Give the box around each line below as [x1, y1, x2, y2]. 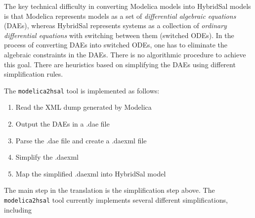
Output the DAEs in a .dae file [15, 119, 110, 129]
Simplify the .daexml [15, 152, 79, 162]
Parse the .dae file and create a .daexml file [15, 135, 147, 145]
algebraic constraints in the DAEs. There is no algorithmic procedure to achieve [4, 49, 246, 59]
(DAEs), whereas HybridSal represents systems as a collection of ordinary [4, 20, 227, 31]
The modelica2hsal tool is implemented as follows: [4, 85, 160, 95]
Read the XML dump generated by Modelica [15, 102, 152, 112]
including [4, 204, 32, 215]
